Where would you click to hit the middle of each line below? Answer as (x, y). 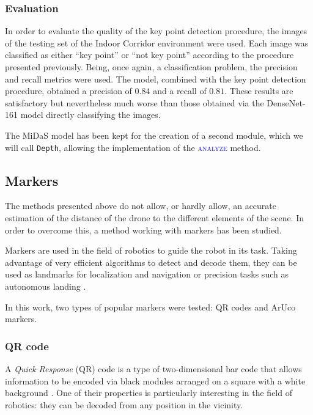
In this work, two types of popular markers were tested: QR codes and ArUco (150, 307)
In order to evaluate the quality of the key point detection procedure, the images (156, 31)
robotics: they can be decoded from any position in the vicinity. (124, 404)
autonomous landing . (46, 286)
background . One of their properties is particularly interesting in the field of (149, 393)
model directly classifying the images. (90, 115)
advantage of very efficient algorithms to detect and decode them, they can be (151, 262)
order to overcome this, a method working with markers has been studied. (143, 230)
